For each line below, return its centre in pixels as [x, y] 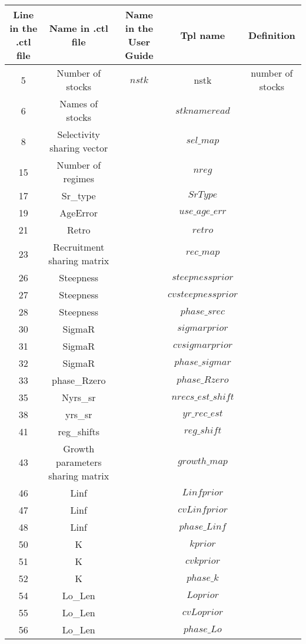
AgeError [79, 213]
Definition [272, 35]
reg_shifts [79, 431]
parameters [79, 462]
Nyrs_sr [79, 397]
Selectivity [79, 134]
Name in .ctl [79, 28]
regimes [79, 178]
